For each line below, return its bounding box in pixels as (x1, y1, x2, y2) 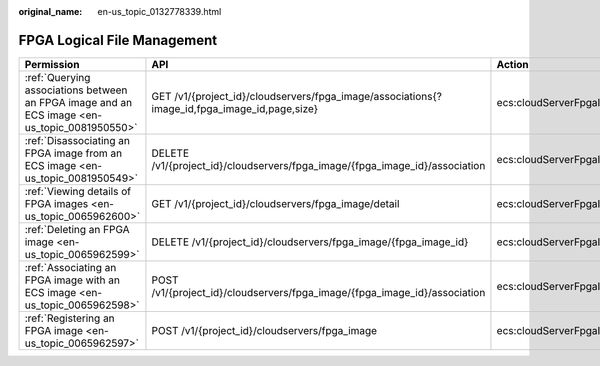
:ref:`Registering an (24, 311, 115, 325)
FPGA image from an (24, 146, 123, 160)
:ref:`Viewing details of (24, 184, 132, 198)
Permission (24, 57, 80, 71)
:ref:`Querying (24, 70, 91, 84)
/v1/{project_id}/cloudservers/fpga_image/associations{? (173, 89, 442, 103)
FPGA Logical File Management (18, 31, 218, 49)
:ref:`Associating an (24, 260, 117, 274)
